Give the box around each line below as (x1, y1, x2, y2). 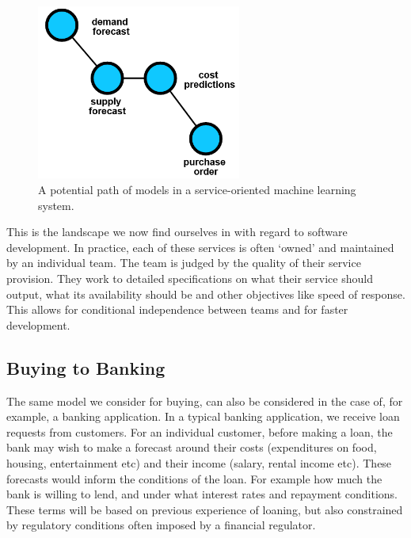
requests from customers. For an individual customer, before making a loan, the (6, 423, 393, 440)
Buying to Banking (6, 355, 166, 380)
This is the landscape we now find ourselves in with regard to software (6, 223, 348, 240)
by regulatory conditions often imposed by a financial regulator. (6, 517, 316, 533)
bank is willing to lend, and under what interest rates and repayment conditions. (6, 486, 398, 502)
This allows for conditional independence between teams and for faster (6, 301, 348, 318)
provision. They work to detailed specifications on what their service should (6, 270, 373, 287)
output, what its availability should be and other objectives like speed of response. (6, 285, 405, 302)
